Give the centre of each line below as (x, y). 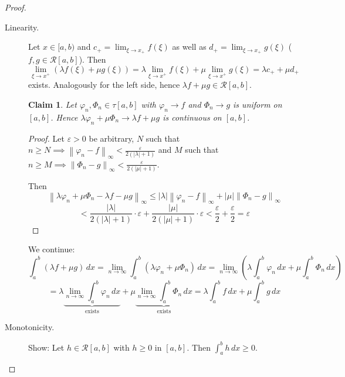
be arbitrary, (111, 138)
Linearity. (22, 27)
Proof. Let (46, 138)
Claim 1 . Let (53, 104)
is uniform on (258, 104)
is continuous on (192, 117)
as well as (189, 47)
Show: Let (46, 347)
